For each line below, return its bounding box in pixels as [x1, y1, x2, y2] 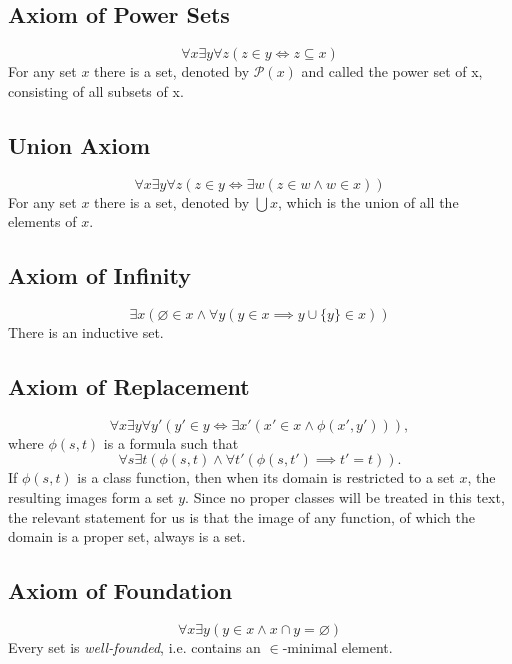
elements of [8, 211, 77, 232]
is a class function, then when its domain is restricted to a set [77, 467, 455, 488]
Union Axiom [8, 129, 151, 160]
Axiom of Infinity [8, 260, 191, 291]
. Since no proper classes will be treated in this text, [185, 486, 505, 507]
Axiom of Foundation [8, 575, 233, 606]
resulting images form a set [8, 486, 174, 507]
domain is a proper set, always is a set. [8, 526, 246, 547]
